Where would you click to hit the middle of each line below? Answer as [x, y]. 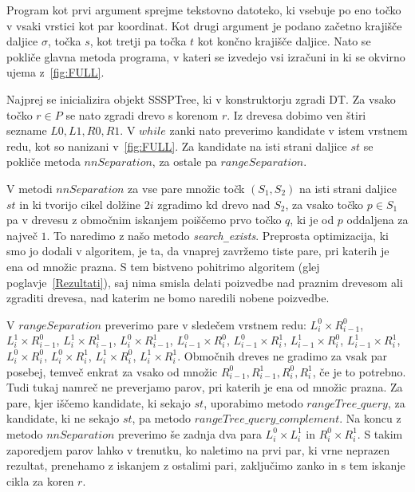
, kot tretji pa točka [138, 41]
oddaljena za [377, 220]
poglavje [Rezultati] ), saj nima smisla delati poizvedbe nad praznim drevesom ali [205, 282]
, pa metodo [162, 418]
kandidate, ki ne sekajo [63, 418]
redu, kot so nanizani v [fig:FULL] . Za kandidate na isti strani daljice [177, 146]
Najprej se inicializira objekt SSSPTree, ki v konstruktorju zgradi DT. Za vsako [201, 98]
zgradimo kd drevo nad [214, 204]
